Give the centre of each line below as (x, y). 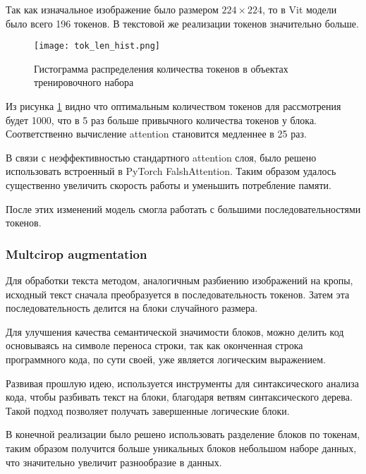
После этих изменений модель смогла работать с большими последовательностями (183, 208)
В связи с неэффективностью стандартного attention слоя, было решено (161, 157)
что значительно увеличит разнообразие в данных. (114, 462)
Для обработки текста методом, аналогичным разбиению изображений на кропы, (179, 280)
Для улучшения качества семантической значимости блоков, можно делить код (175, 331)
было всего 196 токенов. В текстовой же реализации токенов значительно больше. (182, 23)
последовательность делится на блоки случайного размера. (132, 308)
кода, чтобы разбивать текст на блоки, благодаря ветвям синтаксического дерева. (179, 397)
